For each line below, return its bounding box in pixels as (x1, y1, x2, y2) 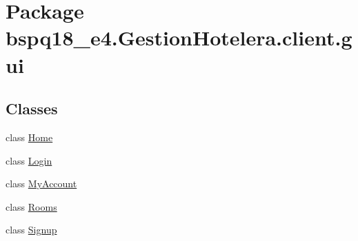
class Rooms (6, 199, 57, 213)
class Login (6, 153, 52, 167)
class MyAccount (6, 176, 77, 191)
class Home (6, 129, 53, 144)
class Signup (6, 222, 57, 237)
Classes (6, 98, 58, 119)
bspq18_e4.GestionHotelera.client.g (6, 23, 352, 52)
